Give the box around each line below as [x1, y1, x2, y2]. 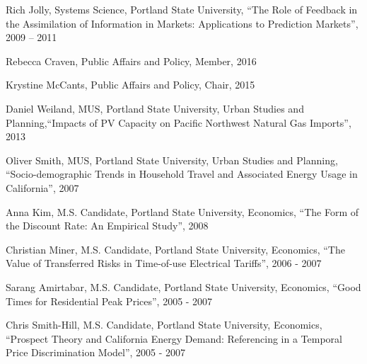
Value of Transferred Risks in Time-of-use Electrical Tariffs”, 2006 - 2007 [6, 256, 322, 271]
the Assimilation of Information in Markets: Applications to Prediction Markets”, [6, 16, 359, 30]
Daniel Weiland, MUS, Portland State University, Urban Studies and [6, 101, 304, 115]
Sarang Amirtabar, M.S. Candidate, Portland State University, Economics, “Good [6, 279, 361, 294]
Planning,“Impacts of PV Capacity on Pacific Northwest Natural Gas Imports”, [6, 115, 351, 130]
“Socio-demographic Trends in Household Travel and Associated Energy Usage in [6, 166, 358, 181]
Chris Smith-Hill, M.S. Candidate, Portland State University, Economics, [6, 317, 322, 332]
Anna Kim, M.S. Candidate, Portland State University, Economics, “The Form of [6, 204, 359, 219]
